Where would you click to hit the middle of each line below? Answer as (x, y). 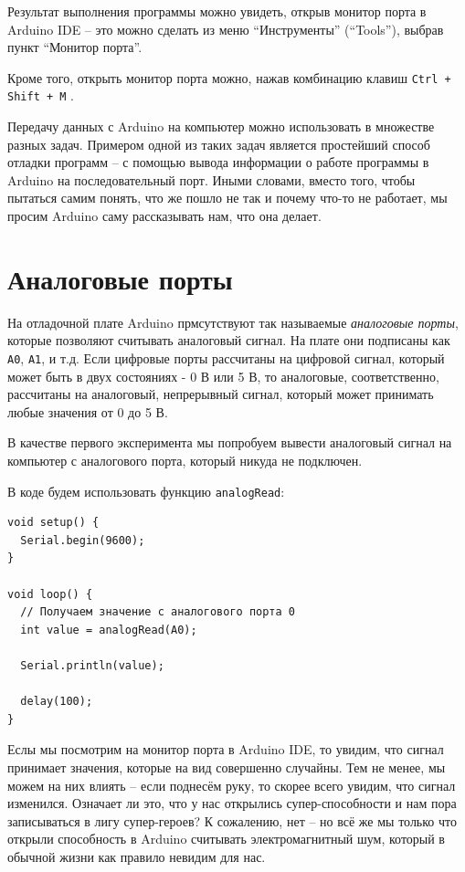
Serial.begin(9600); (83, 540)
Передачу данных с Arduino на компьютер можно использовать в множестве (221, 126)
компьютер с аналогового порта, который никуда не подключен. (185, 460)
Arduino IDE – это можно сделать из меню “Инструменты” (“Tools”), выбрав (226, 29)
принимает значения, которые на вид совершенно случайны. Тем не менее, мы (227, 767)
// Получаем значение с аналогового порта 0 (158, 612)
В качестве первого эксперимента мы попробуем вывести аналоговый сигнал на (230, 442)
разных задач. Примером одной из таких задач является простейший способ (219, 144)
